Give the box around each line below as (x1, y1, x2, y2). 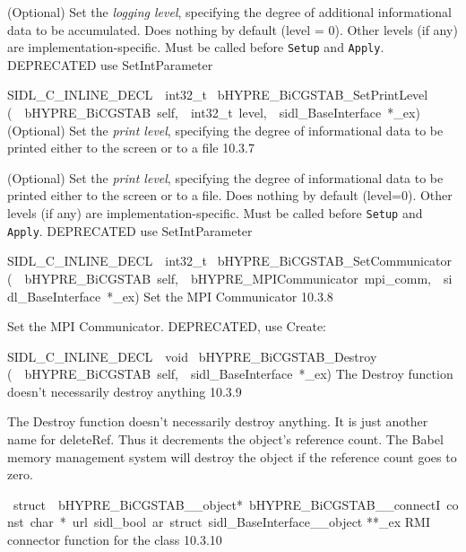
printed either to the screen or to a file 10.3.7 (7, 138, 255, 157)
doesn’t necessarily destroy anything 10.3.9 (7, 381, 242, 400)
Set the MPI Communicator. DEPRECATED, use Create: (7, 317, 326, 336)
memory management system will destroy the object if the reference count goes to (7, 447, 457, 466)
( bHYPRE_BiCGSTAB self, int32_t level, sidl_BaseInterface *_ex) (7, 103, 420, 122)
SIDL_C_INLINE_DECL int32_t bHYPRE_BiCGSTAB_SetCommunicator (7, 251, 453, 270)
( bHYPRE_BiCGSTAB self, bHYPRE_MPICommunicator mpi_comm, (7, 268, 431, 287)
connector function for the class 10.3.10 (7, 530, 222, 549)
